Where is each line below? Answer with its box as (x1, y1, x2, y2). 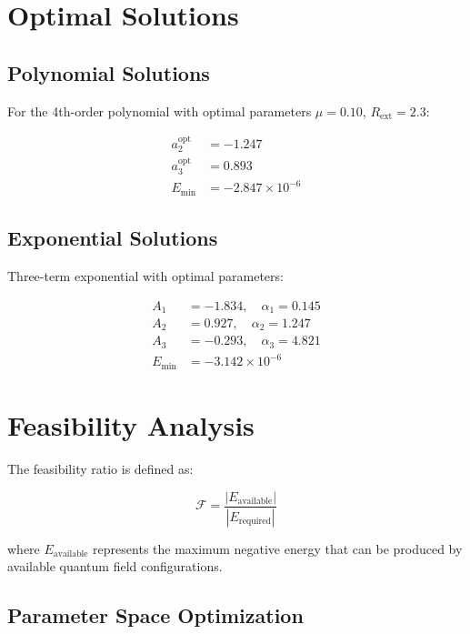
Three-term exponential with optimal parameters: (7, 266, 284, 285)
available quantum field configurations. (7, 557, 223, 576)
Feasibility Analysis (7, 407, 255, 444)
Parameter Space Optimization (7, 601, 304, 629)
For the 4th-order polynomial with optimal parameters (7, 101, 312, 120)
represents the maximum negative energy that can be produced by (93, 538, 463, 558)
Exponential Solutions (7, 224, 218, 252)
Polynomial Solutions (7, 58, 210, 86)
